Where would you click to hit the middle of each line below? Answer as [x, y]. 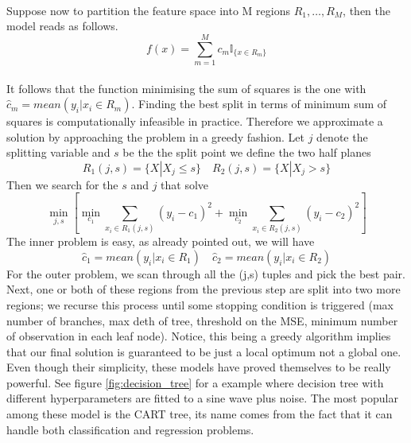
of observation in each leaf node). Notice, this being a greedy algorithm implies [199, 336]
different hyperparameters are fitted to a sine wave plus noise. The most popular [202, 398]
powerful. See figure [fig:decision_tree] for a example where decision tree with [195, 382]
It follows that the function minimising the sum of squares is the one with [186, 88]
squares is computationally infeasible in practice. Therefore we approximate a [195, 121]
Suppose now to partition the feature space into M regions [148, 10]
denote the [342, 136]
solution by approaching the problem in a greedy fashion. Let [156, 136]
